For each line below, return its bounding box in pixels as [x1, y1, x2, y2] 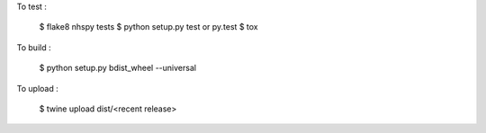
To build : [16, 41, 51, 53]
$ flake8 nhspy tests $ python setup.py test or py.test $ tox [39, 22, 258, 32]
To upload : [16, 83, 58, 93]
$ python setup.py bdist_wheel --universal [39, 63, 197, 74]
